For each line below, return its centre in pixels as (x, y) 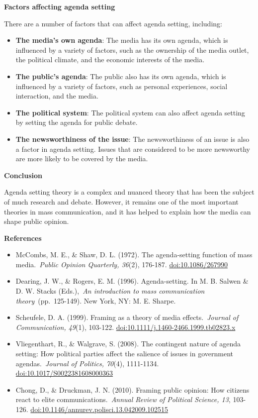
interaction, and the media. (57, 96)
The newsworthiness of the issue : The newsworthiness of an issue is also (132, 139)
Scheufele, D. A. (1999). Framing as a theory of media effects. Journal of (127, 317)
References (23, 238)
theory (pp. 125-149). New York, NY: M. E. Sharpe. (96, 300)
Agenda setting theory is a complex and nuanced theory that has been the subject (129, 192)
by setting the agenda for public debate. (77, 122)
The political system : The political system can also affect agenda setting (130, 112)
